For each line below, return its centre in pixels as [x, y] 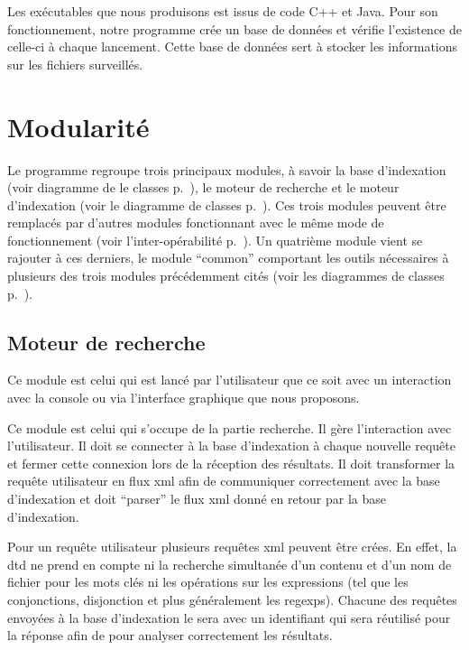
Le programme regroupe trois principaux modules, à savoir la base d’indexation [227, 169]
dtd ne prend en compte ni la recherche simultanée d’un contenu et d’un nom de [230, 564]
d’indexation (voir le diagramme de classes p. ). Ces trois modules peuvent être [227, 204]
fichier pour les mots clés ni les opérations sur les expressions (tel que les [208, 582]
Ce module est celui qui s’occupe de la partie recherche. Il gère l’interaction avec [230, 427]
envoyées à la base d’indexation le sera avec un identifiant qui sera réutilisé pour [229, 617]
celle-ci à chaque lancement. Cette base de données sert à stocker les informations [233, 46]
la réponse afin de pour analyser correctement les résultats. [170, 635]
